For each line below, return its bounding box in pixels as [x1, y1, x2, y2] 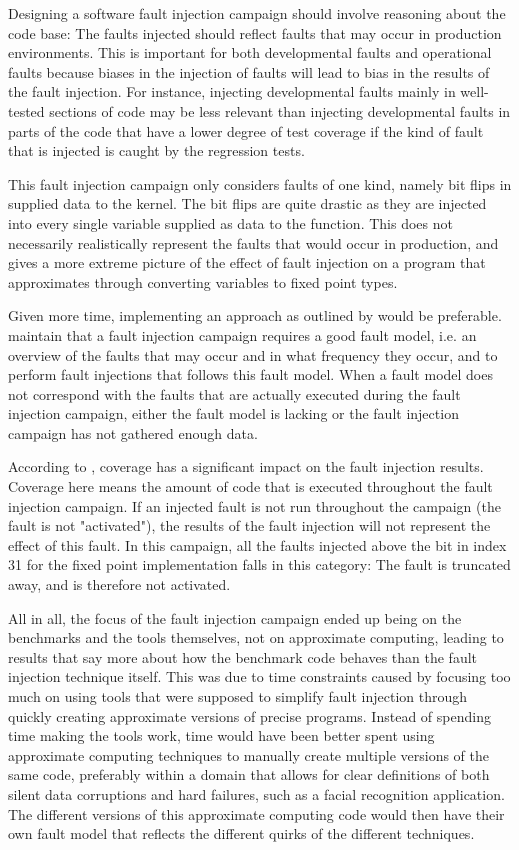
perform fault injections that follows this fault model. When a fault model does [8, 364, 493, 385]
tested [8, 100, 45, 121]
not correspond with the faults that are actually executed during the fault [8, 383, 461, 404]
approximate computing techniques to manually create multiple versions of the [8, 744, 490, 765]
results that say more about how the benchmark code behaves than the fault [8, 646, 478, 667]
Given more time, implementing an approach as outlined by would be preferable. [8, 305, 502, 326]
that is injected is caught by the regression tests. [8, 140, 305, 161]
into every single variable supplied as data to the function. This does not [8, 212, 453, 233]
